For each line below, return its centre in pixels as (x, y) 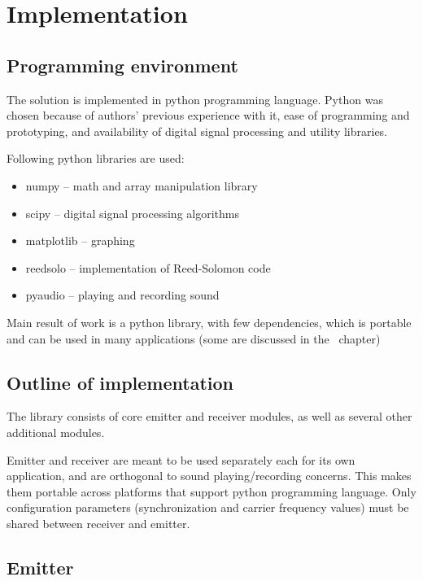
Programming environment (122, 65)
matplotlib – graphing (80, 240)
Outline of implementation (120, 382)
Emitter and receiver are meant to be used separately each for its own (181, 459)
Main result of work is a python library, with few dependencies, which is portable (209, 322)
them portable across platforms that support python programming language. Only (211, 491)
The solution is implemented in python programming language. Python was (195, 99)
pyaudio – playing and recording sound (122, 295)
